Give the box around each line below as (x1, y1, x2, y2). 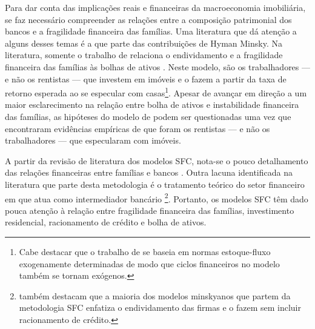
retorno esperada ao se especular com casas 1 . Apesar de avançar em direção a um (5, 85, 307, 99)
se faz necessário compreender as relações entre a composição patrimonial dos (5, 13, 292, 25)
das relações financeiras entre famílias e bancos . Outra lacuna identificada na (5, 166, 293, 179)
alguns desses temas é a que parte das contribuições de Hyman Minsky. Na (5, 36, 282, 49)
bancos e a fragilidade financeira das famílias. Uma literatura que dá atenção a (5, 25, 297, 38)
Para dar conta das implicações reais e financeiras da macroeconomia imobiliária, (5, 1, 306, 13)
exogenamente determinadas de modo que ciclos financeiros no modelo (19, 257, 280, 270)
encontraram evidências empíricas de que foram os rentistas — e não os (5, 122, 270, 135)
